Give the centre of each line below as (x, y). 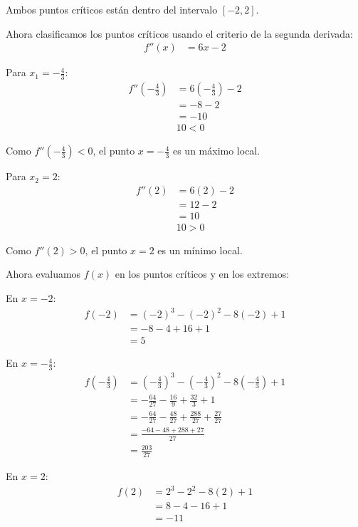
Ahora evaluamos (43, 274)
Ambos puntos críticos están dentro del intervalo (112, 9)
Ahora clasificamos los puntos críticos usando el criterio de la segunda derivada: (179, 33)
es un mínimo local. (200, 250)
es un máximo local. (216, 151)
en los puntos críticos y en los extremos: (202, 274)
